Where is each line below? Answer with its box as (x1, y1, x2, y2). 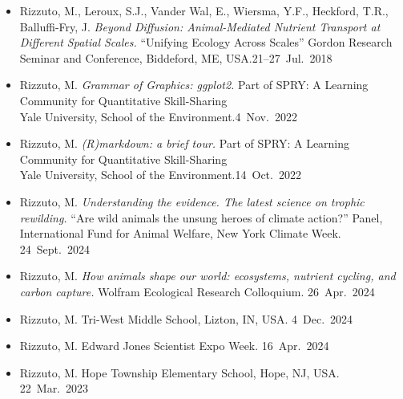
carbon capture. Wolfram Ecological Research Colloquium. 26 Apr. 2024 (19, 283, 375, 299)
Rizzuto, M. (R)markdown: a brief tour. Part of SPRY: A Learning (19, 135, 350, 152)
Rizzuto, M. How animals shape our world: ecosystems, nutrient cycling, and (19, 267, 396, 284)
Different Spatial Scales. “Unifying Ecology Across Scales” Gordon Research (19, 34, 393, 51)
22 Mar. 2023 (19, 380, 89, 397)
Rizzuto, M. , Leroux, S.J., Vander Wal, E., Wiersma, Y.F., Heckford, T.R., (19, 2, 389, 18)
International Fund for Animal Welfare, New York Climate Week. (19, 225, 341, 242)
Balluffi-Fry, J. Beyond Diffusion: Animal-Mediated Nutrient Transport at (19, 18, 381, 35)
